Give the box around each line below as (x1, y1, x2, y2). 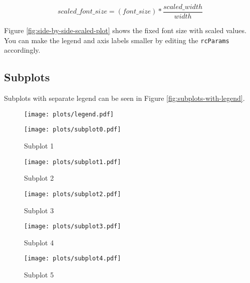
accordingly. (4, 45, 41, 55)
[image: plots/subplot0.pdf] (24, 126, 121, 133)
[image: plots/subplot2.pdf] (24, 190, 121, 198)
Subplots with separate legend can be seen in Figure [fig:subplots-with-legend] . (4, 93, 245, 103)
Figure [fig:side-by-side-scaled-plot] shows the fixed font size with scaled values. (4, 25, 246, 36)
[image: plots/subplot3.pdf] (24, 223, 121, 230)
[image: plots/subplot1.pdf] (24, 158, 121, 166)
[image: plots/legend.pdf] (24, 110, 114, 118)
